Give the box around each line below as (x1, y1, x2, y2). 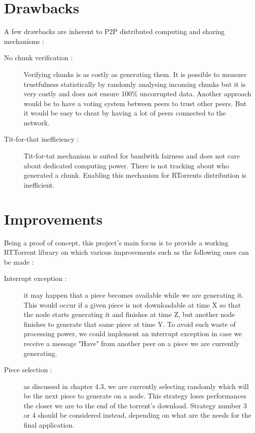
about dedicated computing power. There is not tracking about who (24, 160, 229, 170)
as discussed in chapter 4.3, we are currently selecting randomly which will (24, 381, 249, 391)
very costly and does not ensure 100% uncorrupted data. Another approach (24, 88, 252, 99)
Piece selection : (4, 364, 52, 375)
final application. (24, 420, 74, 430)
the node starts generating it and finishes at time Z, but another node (24, 309, 235, 319)
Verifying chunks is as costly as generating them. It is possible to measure (24, 69, 247, 79)
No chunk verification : (4, 52, 73, 63)
